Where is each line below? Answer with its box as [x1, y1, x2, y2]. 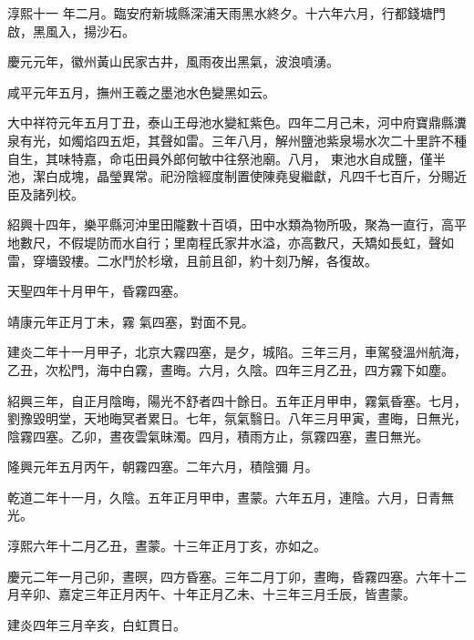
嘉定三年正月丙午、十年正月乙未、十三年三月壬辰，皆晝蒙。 [57, 584, 416, 604]
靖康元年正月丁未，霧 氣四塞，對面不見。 [7, 311, 254, 330]
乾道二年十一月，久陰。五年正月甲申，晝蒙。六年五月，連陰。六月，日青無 [7, 487, 454, 506]
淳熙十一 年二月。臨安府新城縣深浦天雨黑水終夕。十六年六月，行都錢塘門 [7, 4, 446, 22]
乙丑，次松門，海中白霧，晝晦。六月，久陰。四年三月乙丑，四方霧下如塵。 [7, 360, 454, 379]
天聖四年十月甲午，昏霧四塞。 [7, 281, 186, 300]
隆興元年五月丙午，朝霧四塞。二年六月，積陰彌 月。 [7, 457, 318, 476]
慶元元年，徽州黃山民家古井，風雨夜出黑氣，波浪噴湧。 [7, 52, 339, 71]
